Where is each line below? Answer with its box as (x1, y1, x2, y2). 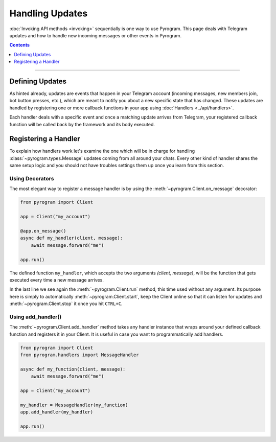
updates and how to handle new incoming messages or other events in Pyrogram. (9, 32, 181, 38)
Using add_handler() (9, 313, 62, 320)
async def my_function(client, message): (20, 366, 126, 372)
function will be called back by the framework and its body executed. (9, 121, 155, 127)
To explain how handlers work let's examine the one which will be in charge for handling (9, 148, 195, 154)
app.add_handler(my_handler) (20, 409, 94, 415)
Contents (9, 42, 30, 48)
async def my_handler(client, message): (20, 235, 123, 241)
